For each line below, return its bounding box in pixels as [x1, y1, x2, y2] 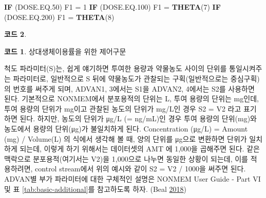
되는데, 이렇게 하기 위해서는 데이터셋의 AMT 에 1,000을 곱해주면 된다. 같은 [20, 143, 260, 154]
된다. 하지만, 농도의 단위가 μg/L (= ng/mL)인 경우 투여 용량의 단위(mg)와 [20, 113, 257, 124]
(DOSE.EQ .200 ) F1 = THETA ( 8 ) [4, 11, 115, 22]
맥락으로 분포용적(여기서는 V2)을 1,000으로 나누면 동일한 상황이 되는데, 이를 [4, 153, 248, 164]
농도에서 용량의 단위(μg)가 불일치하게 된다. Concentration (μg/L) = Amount [4, 123, 248, 134]
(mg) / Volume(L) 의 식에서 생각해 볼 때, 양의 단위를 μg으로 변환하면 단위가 [4, 133, 247, 144]
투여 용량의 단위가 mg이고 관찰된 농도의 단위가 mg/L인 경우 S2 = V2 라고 [4, 103, 241, 114]
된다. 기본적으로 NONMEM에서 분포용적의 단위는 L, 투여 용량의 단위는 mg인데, [4, 93, 259, 104]
